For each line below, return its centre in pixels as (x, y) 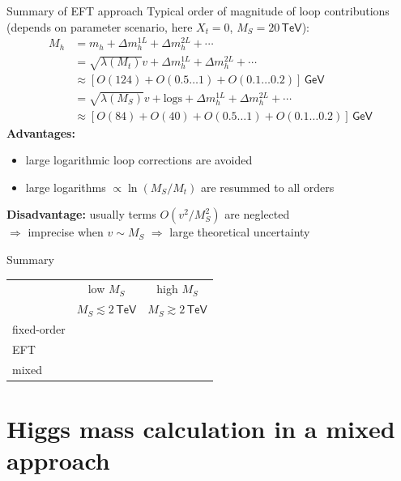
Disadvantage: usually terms (81, 214)
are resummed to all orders (267, 187)
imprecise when (66, 232)
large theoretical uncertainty (240, 232)
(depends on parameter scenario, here (100, 26)
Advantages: (41, 132)
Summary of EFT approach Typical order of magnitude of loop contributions (198, 11)
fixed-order (39, 329)
